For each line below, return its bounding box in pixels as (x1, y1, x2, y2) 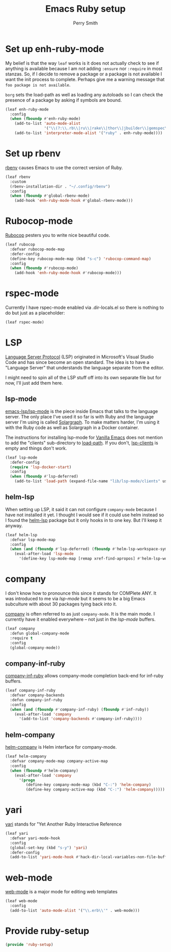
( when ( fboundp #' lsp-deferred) (10, 474, 79, 479)
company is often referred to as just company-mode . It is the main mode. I (5, 611, 155, 617)
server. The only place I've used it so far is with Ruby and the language (5, 413, 154, 419)
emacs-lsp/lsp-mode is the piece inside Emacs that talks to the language (5, 408, 158, 414)
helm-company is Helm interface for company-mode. (5, 744, 117, 750)
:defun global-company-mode (10, 630, 70, 636)
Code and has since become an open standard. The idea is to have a (5, 359, 150, 365)
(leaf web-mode (5, 898, 38, 904)
